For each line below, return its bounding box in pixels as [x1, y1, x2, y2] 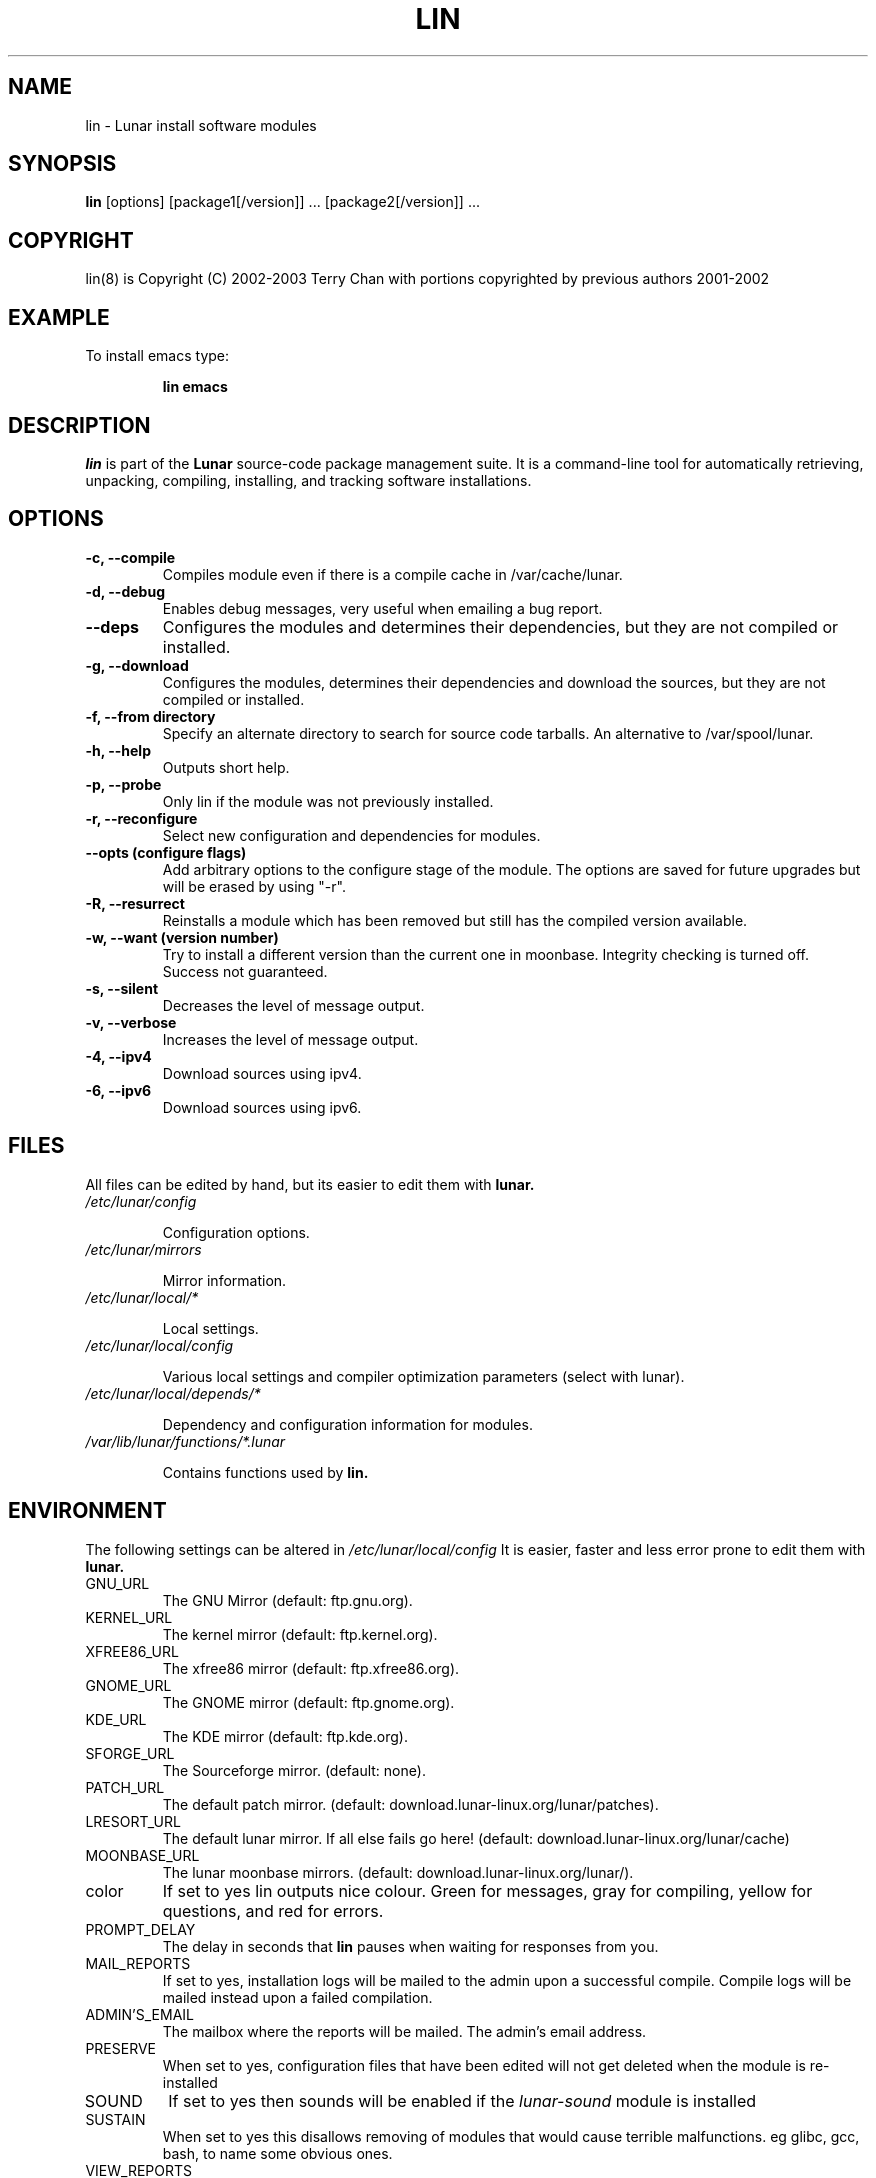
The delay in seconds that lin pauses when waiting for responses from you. [162, 1937, 659, 1955]
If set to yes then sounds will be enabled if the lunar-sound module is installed [168, 2090, 757, 2111]
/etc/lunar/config [85, 1192, 197, 1210]
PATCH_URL [85, 1778, 165, 1796]
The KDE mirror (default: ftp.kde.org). [162, 1727, 408, 1745]
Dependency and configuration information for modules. [162, 1415, 533, 1433]
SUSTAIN [85, 2110, 146, 2128]
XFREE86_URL [85, 1642, 179, 1660]
